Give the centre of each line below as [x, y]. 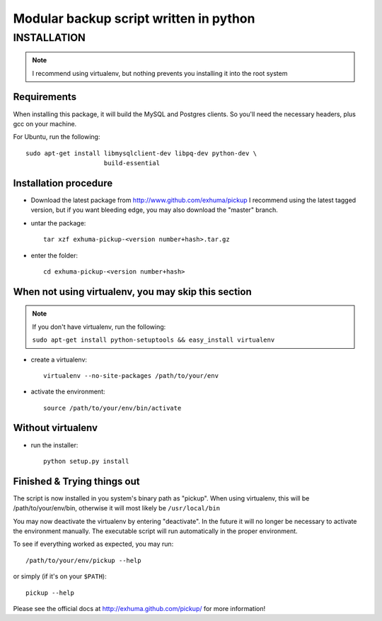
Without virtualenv [56, 428]
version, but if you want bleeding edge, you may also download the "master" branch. [155, 210]
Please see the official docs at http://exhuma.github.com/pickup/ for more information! [139, 609]
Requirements [45, 97]
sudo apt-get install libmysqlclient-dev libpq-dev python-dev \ [141, 153]
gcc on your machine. [45, 123]
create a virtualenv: [59, 359]
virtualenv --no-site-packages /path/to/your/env [131, 375]
